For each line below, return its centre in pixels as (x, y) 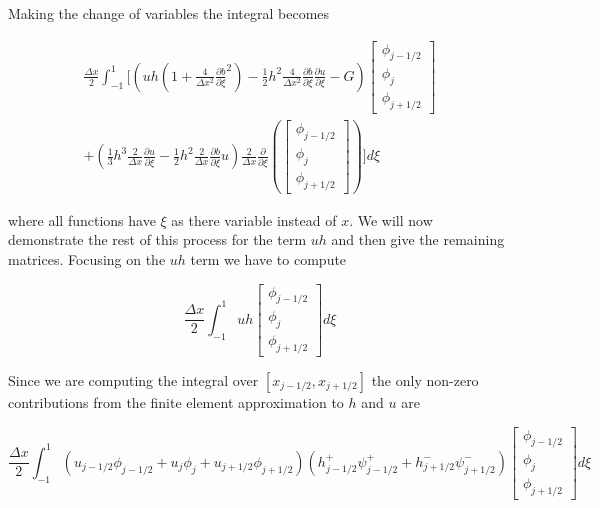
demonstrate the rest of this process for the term (157, 239)
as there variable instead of (254, 219)
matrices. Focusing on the (87, 258)
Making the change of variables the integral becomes (169, 13)
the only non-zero (425, 380)
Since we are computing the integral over (133, 380)
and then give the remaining (418, 239)
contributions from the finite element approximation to (176, 402)
